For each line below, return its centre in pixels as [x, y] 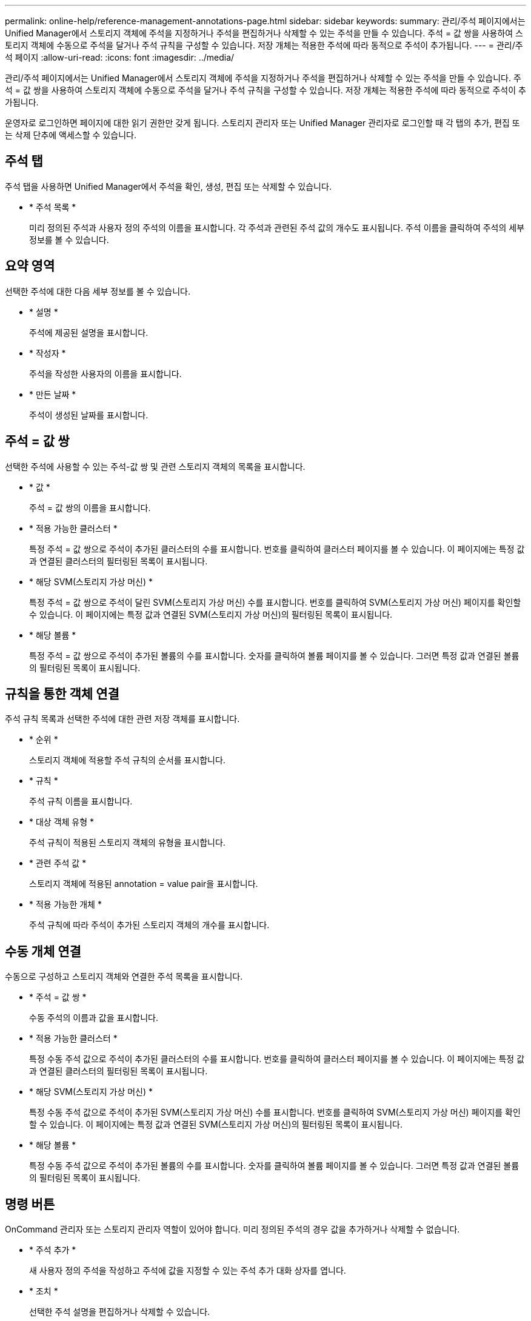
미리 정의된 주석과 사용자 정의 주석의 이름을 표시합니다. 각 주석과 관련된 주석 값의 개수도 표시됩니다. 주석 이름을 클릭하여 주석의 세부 [277, 227]
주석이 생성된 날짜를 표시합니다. [89, 415]
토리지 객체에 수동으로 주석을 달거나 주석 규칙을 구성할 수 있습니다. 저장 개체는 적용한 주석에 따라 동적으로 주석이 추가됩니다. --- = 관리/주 [264, 45]
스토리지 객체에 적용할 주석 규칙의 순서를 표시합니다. [127, 760]
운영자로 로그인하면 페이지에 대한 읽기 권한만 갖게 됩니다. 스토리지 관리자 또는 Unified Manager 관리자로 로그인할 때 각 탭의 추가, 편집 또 [262, 123]
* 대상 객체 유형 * [62, 822]
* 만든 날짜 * [53, 394]
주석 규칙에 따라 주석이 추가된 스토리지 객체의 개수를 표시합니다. [149, 925]
